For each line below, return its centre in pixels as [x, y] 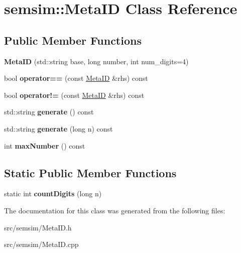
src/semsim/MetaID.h [38, 227]
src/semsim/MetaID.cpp [41, 244]
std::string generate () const [49, 112]
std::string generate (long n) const [58, 128]
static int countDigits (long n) [53, 194]
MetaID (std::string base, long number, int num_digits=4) [96, 61]
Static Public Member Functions [90, 172]
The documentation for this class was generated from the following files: [115, 210]
